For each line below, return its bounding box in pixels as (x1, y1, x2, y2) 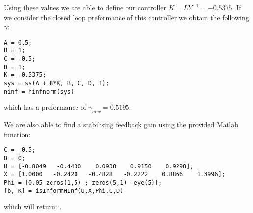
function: (4, 129, 31, 139)
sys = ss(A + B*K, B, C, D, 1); (4, 80, 109, 87)
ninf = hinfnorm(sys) (4, 88, 75, 95)
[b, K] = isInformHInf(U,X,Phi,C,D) (4, 187, 124, 194)
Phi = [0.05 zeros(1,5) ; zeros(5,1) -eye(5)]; (4, 179, 162, 186)
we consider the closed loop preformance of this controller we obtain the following (4, 12, 249, 22)
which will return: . (4, 201, 62, 212)
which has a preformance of (4, 102, 86, 112)
